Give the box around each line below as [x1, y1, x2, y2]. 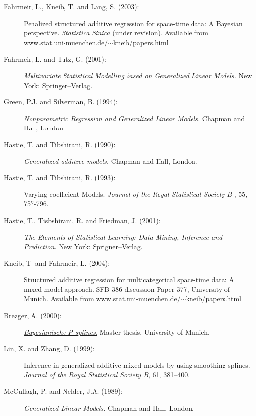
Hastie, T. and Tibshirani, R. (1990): [4, 139, 116, 149]
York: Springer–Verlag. [24, 80, 93, 90]
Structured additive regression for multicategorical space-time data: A [24, 274, 234, 285]
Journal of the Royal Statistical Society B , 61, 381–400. [24, 369, 190, 380]
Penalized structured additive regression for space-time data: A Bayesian [24, 18, 243, 28]
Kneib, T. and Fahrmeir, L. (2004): [4, 257, 110, 268]
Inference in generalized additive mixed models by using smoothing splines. [24, 359, 250, 370]
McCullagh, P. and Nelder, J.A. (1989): [4, 386, 123, 396]
